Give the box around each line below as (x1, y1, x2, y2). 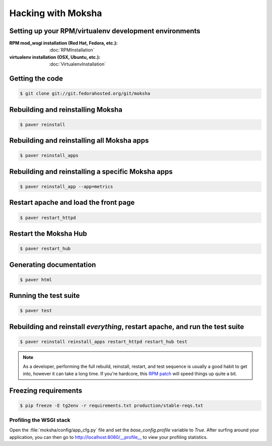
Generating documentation (9, 260, 96, 269)
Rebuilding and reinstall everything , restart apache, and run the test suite (9, 322, 244, 331)
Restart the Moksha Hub (9, 230, 88, 238)
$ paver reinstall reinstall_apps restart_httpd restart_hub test (20, 339, 187, 344)
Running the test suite (9, 291, 80, 300)
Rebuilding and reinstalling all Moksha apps (9, 136, 149, 145)
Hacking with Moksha (9, 8, 102, 19)
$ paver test (20, 308, 52, 314)
